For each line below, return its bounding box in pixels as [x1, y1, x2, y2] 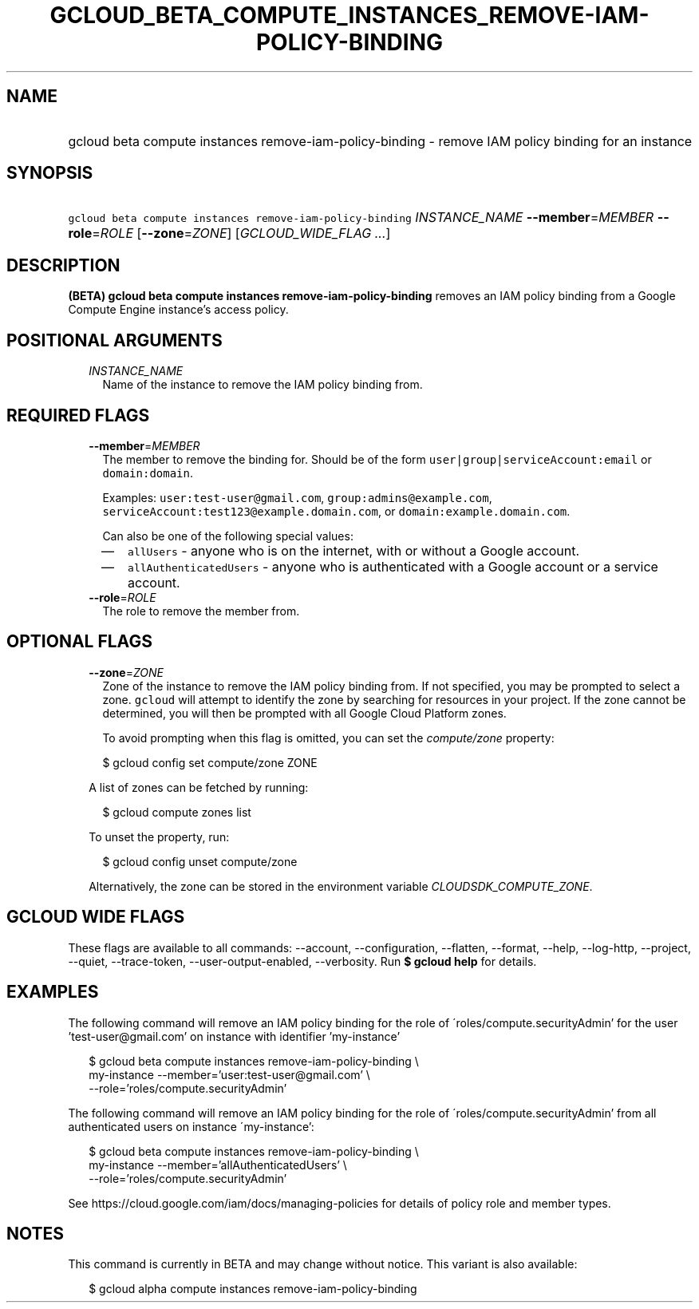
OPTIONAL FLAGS [6, 631, 152, 652]
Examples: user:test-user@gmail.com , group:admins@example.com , [102, 490, 492, 504]
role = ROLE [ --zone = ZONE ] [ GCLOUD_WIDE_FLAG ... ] [68, 225, 391, 242]
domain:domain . [102, 465, 194, 480]
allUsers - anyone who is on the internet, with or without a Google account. [128, 542, 579, 559]
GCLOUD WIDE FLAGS [6, 907, 185, 927]
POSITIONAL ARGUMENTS [6, 330, 223, 350]
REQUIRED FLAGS [6, 405, 150, 425]
